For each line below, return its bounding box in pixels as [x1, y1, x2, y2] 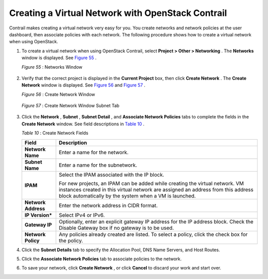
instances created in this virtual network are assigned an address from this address [59, 186, 254, 193]
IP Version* [24, 211, 52, 218]
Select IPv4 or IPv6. [59, 211, 105, 218]
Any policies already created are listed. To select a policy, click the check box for [59, 231, 248, 238]
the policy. [59, 237, 83, 244]
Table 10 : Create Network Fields [21, 130, 89, 136]
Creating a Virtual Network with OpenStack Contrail [9, 7, 227, 18]
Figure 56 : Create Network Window [21, 91, 95, 97]
